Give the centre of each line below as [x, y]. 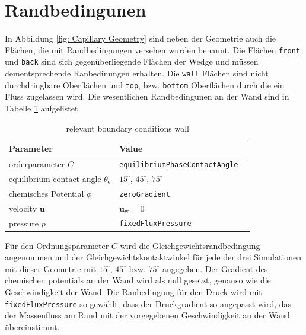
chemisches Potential [47, 193]
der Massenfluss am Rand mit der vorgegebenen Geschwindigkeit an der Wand [147, 315]
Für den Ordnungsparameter [57, 245]
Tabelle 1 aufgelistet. [43, 108]
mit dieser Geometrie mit [51, 268]
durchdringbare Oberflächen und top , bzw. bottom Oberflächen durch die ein [145, 84]
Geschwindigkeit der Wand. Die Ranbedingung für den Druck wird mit [133, 292]
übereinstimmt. [32, 326]
